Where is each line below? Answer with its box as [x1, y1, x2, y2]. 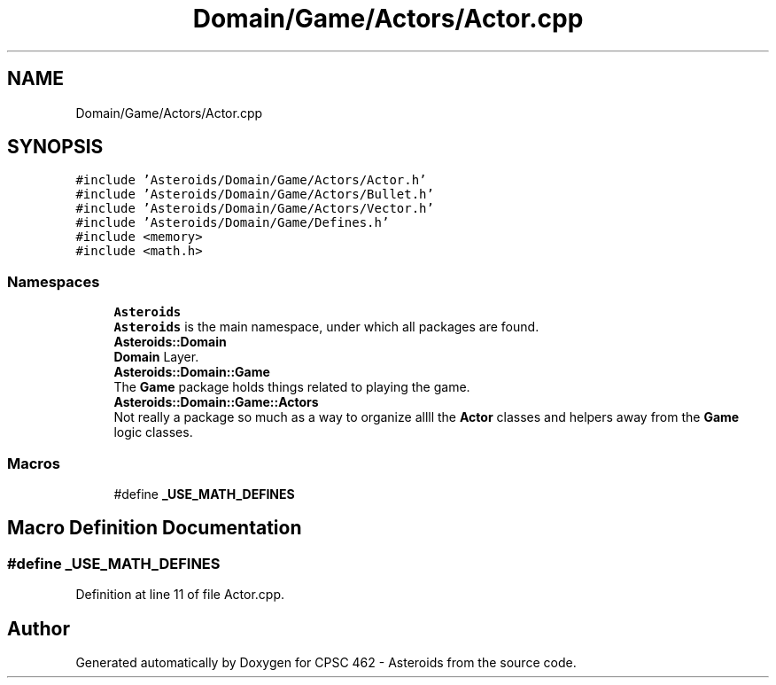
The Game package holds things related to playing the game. [113, 379, 470, 395]
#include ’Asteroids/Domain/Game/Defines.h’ [75, 215, 390, 230]
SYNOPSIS [7, 136, 104, 159]
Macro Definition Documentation [7, 517, 302, 540]
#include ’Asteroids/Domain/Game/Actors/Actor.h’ [75, 173, 427, 188]
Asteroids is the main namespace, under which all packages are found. [113, 319, 539, 335]
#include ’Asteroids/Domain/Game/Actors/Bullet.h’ [75, 187, 434, 202]
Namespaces [7, 272, 100, 291]
